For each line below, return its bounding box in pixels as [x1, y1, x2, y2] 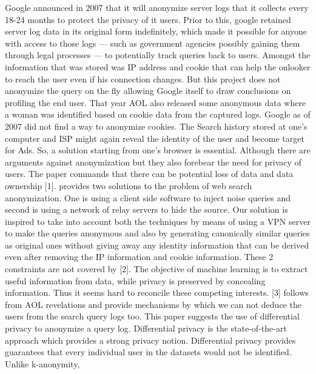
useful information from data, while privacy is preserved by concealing [5, 274, 266, 287]
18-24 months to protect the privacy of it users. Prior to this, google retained [5, 13, 291, 25]
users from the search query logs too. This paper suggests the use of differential [5, 310, 300, 322]
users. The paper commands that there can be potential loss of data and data [5, 167, 294, 180]
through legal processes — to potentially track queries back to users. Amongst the [5, 48, 311, 61]
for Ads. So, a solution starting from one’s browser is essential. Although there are [5, 144, 311, 156]
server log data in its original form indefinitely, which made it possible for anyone [5, 25, 307, 38]
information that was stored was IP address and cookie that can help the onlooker [5, 60, 311, 73]
